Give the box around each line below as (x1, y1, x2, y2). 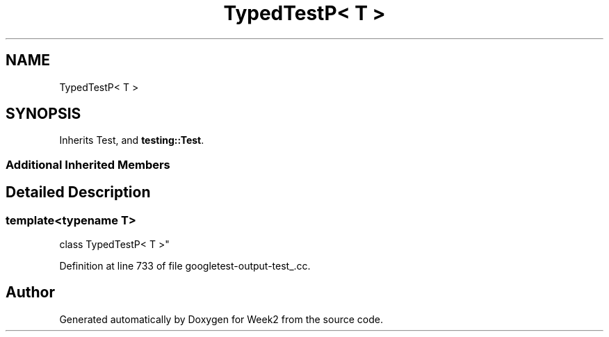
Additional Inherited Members (6, 157, 170, 172)
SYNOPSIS (6, 105, 81, 123)
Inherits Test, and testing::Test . (59, 134, 204, 147)
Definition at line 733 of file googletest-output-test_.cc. (59, 260, 311, 272)
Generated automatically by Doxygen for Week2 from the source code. (59, 313, 383, 325)
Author (6, 283, 55, 302)
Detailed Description (6, 183, 151, 202)
